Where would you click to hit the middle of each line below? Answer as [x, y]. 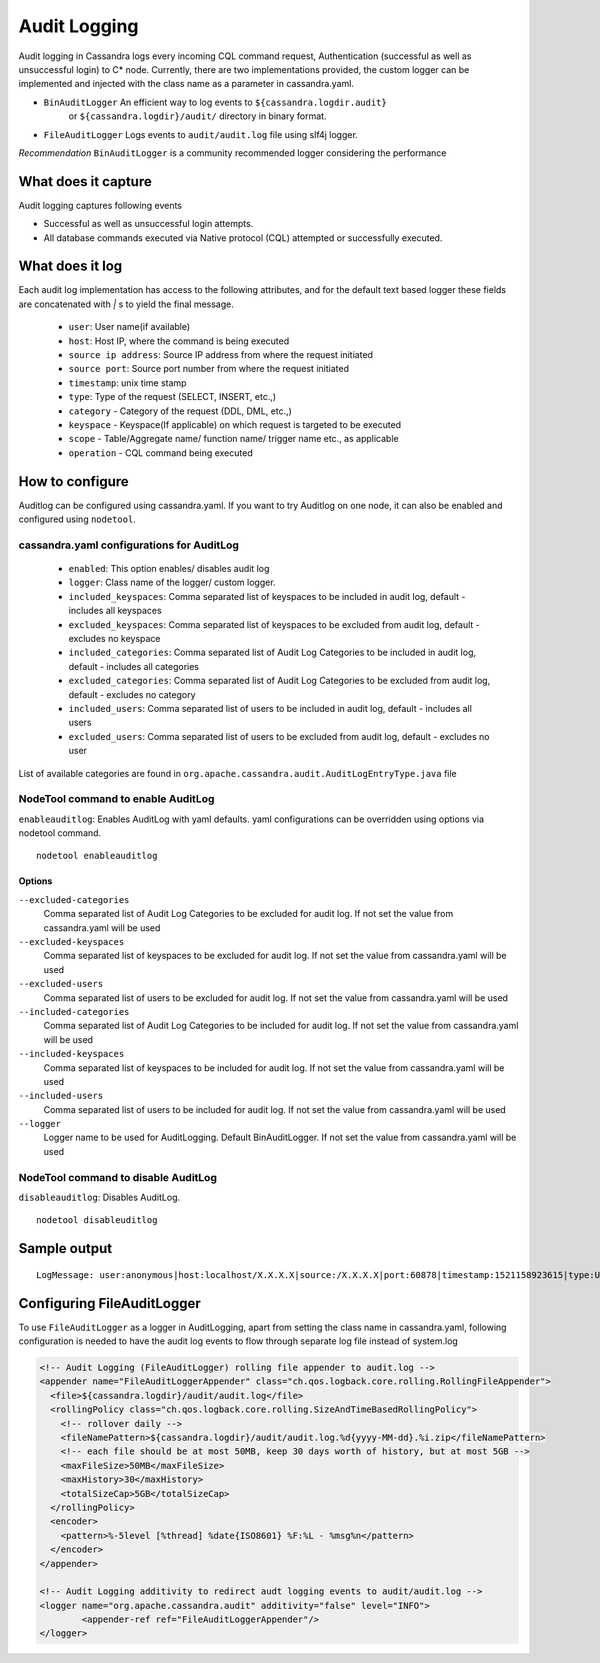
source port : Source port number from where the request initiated [209, 369]
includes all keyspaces [115, 611]
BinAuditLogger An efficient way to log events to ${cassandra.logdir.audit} [215, 102]
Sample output [65, 1248]
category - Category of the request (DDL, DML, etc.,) [180, 411]
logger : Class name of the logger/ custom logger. [172, 582]
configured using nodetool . [77, 519]
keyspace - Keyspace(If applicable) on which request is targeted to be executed [235, 424]
